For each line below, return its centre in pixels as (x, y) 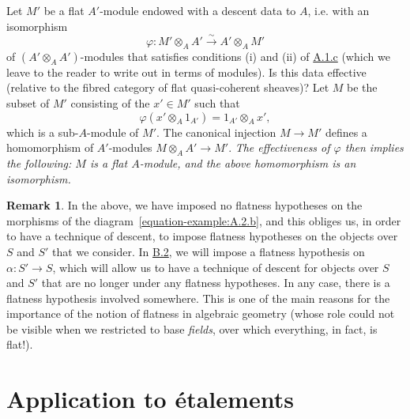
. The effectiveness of (279, 147)
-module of (113, 132)
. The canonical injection (216, 132)
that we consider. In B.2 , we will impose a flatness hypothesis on (209, 251)
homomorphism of (50, 147)
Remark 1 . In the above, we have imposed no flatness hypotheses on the (184, 205)
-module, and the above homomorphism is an (248, 162)
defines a (346, 132)
